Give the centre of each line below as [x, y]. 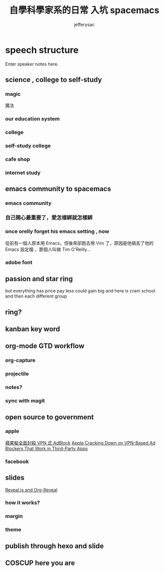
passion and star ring [39, 279]
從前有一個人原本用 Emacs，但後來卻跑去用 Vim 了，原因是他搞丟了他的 [79, 243]
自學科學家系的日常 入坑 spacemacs [84, 10]
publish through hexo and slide [55, 546]
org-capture [21, 360]
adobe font [19, 262]
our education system [33, 119]
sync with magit [25, 401]
